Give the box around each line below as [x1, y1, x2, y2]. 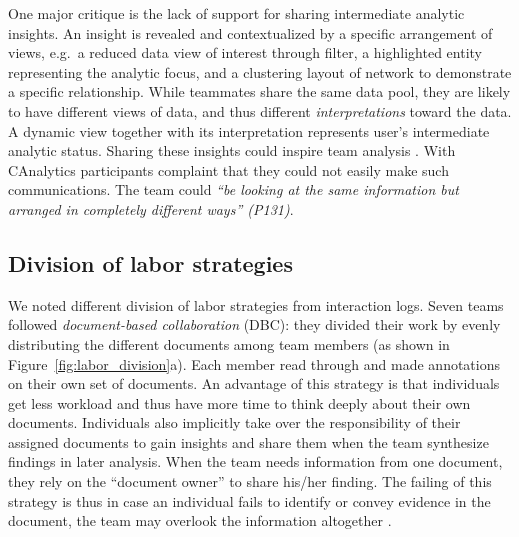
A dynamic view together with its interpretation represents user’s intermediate [8, 120, 490, 141]
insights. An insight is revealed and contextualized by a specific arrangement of [8, 22, 493, 43]
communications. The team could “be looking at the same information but [8, 179, 459, 200]
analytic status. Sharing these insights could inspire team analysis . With [8, 140, 456, 161]
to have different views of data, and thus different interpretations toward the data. [8, 100, 512, 121]
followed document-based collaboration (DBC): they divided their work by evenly [8, 314, 501, 335]
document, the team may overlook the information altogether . [8, 510, 392, 531]
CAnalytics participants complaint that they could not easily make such [8, 159, 449, 180]
